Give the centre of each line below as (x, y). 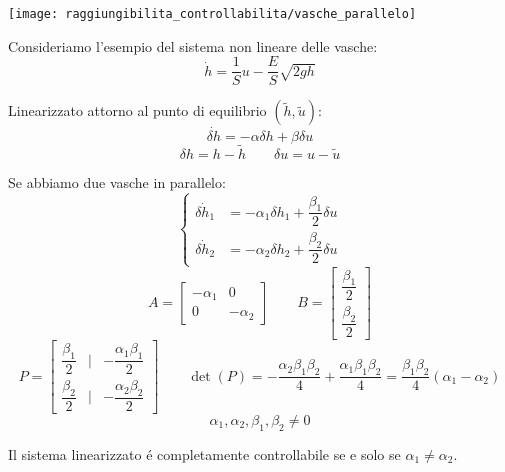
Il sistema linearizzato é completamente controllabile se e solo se (204, 453)
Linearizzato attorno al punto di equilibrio (137, 110)
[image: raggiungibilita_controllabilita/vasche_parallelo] (212, 14)
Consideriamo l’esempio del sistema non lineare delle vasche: (193, 45)
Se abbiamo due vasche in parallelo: (117, 181)
